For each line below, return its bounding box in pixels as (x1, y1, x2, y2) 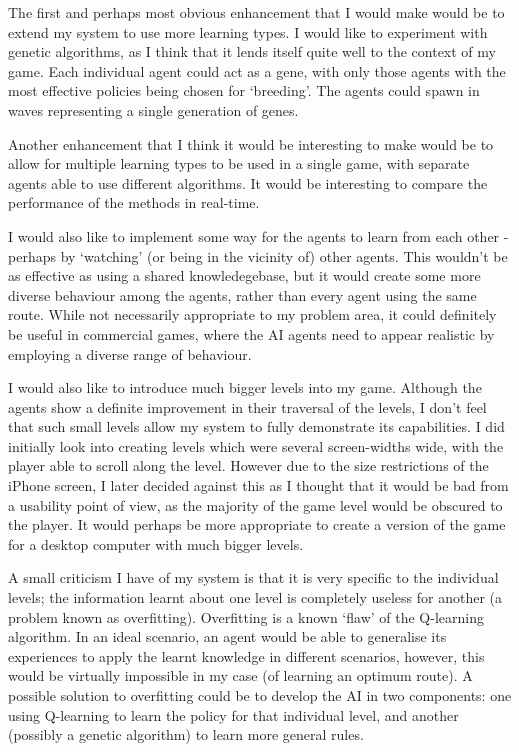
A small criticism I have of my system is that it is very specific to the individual (8, 567, 499, 588)
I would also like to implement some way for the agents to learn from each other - (8, 225, 509, 246)
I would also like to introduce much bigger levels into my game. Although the (8, 377, 482, 398)
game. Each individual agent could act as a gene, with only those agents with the (8, 60, 506, 81)
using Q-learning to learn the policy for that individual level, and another (8, 704, 459, 725)
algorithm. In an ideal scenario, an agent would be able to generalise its (8, 626, 447, 647)
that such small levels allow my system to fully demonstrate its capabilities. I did (8, 416, 505, 437)
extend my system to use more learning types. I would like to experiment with (8, 21, 488, 42)
